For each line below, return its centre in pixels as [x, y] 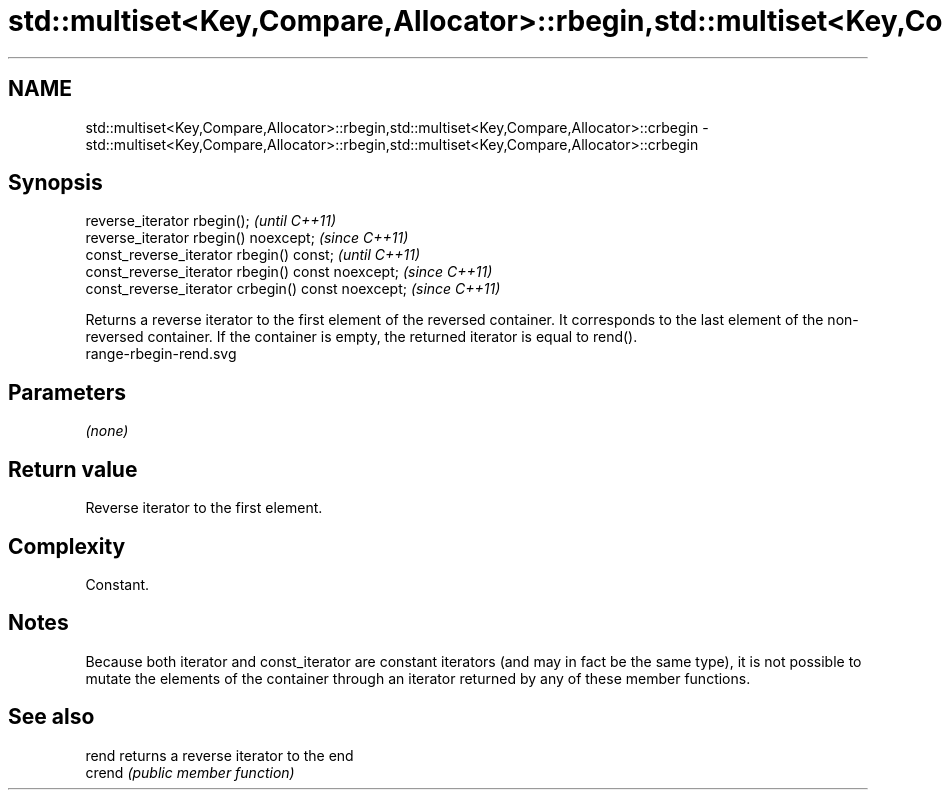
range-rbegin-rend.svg [161, 354]
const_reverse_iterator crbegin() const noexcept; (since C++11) [293, 289]
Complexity [67, 546]
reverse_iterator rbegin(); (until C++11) [211, 221]
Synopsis [55, 183]
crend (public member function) [190, 772]
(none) [107, 431]
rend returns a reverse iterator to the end [219, 755]
